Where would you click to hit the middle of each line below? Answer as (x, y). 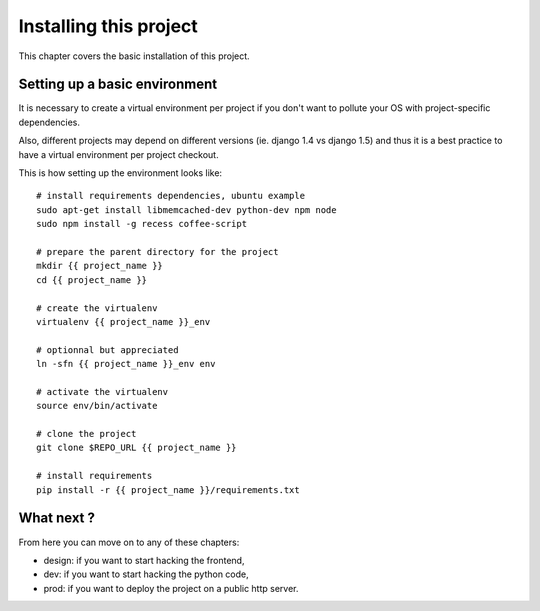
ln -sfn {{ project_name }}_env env (126, 364)
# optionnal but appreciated (107, 349)
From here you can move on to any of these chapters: (129, 542)
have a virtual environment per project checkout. (118, 154)
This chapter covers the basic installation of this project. (134, 56)
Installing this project (108, 26)
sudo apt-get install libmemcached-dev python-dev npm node (186, 209)
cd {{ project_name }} (92, 279)
